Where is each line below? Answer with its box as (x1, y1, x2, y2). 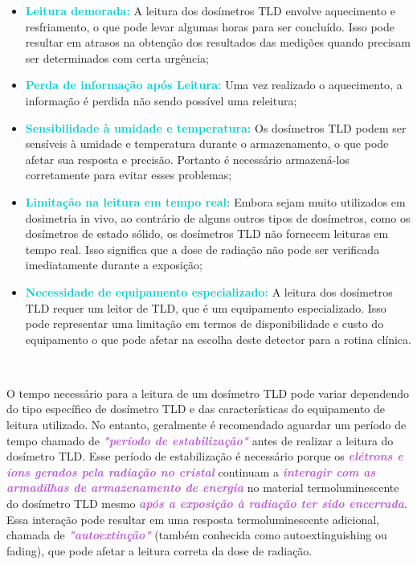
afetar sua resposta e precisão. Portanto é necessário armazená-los (25, 150, 350, 167)
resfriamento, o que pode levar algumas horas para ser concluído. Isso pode (25, 18, 395, 35)
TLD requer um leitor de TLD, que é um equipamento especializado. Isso (25, 299, 386, 316)
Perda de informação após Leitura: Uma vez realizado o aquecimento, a (25, 76, 403, 93)
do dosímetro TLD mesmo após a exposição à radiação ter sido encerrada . (6, 495, 407, 512)
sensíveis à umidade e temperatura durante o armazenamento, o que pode (25, 135, 389, 152)
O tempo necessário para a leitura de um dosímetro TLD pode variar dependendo (6, 384, 409, 401)
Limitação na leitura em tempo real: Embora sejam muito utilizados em (25, 193, 406, 210)
